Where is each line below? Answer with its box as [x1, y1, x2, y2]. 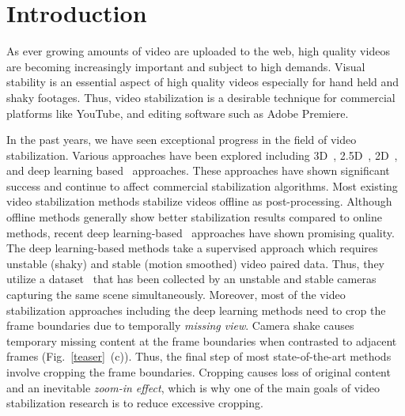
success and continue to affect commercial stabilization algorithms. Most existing [6, 177, 398, 194]
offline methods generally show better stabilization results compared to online [6, 209, 382, 225]
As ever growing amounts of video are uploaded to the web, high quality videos [6, 43, 390, 59]
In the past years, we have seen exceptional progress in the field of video [6, 131, 357, 148]
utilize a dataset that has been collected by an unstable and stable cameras [6, 270, 377, 287]
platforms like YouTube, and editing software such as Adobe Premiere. [6, 104, 349, 121]
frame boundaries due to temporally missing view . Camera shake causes [6, 317, 354, 334]
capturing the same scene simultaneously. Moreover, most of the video [6, 286, 346, 303]
